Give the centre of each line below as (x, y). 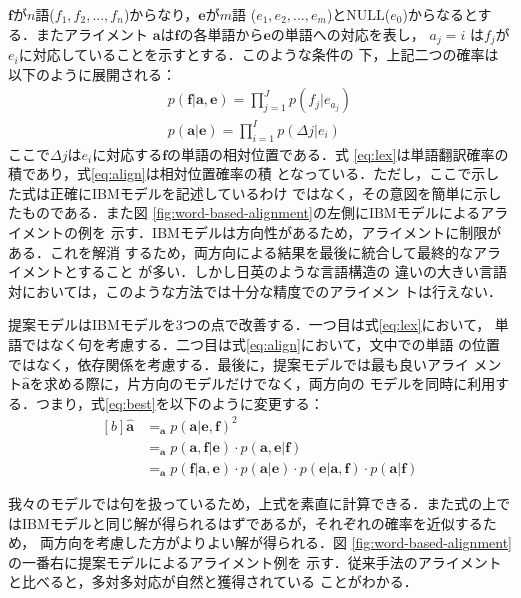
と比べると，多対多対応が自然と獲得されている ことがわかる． (213, 581)
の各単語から (221, 33)
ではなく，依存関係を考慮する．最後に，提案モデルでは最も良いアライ (238, 363)
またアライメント (91, 33)
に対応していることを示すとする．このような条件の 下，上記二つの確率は (258, 54)
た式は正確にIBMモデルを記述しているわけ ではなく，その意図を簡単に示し (255, 192)
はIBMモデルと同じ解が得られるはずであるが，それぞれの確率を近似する (245, 522)
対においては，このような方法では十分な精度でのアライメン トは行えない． (255, 290)
